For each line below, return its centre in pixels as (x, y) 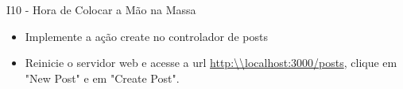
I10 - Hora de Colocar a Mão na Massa (101, 9)
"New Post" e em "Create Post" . (102, 78)
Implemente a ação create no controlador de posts (146, 36)
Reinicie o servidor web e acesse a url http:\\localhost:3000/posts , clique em (211, 63)
